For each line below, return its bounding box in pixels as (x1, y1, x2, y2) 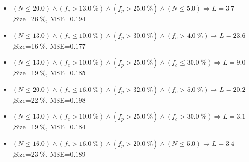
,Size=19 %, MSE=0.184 (12, 122, 86, 132)
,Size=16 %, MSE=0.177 (12, 40, 86, 51)
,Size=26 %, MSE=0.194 (12, 14, 86, 23)
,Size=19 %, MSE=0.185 (12, 68, 86, 78)
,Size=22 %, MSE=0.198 (12, 94, 86, 105)
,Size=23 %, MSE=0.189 (12, 148, 86, 159)
